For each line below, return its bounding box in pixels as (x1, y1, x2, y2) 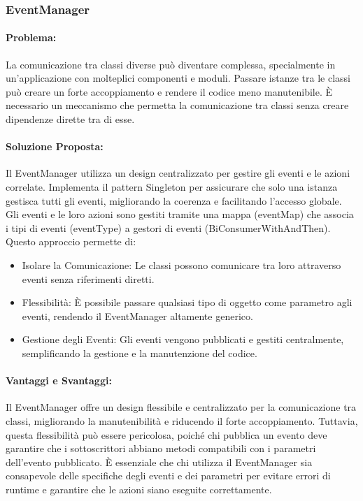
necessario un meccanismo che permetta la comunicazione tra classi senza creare (6, 98, 349, 112)
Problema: (6, 30, 57, 45)
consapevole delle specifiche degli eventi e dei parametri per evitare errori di (6, 468, 331, 483)
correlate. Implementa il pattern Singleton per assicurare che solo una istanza (6, 180, 338, 194)
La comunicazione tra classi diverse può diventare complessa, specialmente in (6, 57, 336, 71)
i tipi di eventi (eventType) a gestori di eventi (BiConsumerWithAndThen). (6, 220, 331, 235)
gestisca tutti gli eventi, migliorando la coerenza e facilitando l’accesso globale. (6, 193, 342, 208)
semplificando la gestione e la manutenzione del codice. (22, 345, 257, 360)
